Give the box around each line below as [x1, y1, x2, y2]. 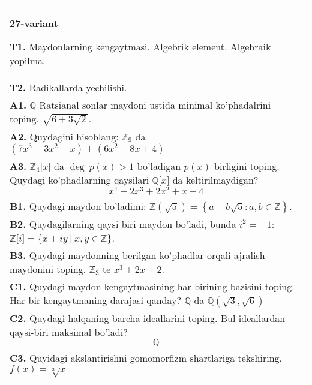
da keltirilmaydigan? [172, 172, 259, 187]
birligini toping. [214, 158, 280, 173]
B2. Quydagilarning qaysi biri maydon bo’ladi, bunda [10, 217, 236, 231]
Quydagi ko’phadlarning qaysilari [10, 172, 149, 187]
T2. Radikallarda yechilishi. [10, 80, 127, 94]
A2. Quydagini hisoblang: [10, 129, 119, 143]
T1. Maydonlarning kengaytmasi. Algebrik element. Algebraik [10, 40, 271, 53]
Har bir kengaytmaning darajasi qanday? [10, 293, 182, 308]
